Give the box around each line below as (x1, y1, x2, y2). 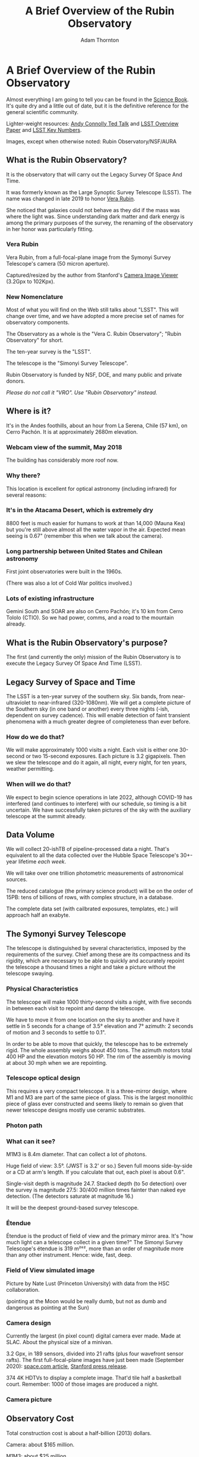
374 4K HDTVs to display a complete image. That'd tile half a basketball (6, 1374, 182, 1381)
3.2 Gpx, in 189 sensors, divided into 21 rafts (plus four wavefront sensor (6, 1350, 184, 1357)
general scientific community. (6, 108, 79, 115)
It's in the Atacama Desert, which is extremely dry (6, 506, 153, 515)
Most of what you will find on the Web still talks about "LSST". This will (6, 306, 179, 313)
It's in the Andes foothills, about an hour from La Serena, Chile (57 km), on (6, 422, 188, 429)
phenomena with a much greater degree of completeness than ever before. (6, 718, 191, 726)
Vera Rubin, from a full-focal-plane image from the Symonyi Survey (6, 254, 171, 261)
